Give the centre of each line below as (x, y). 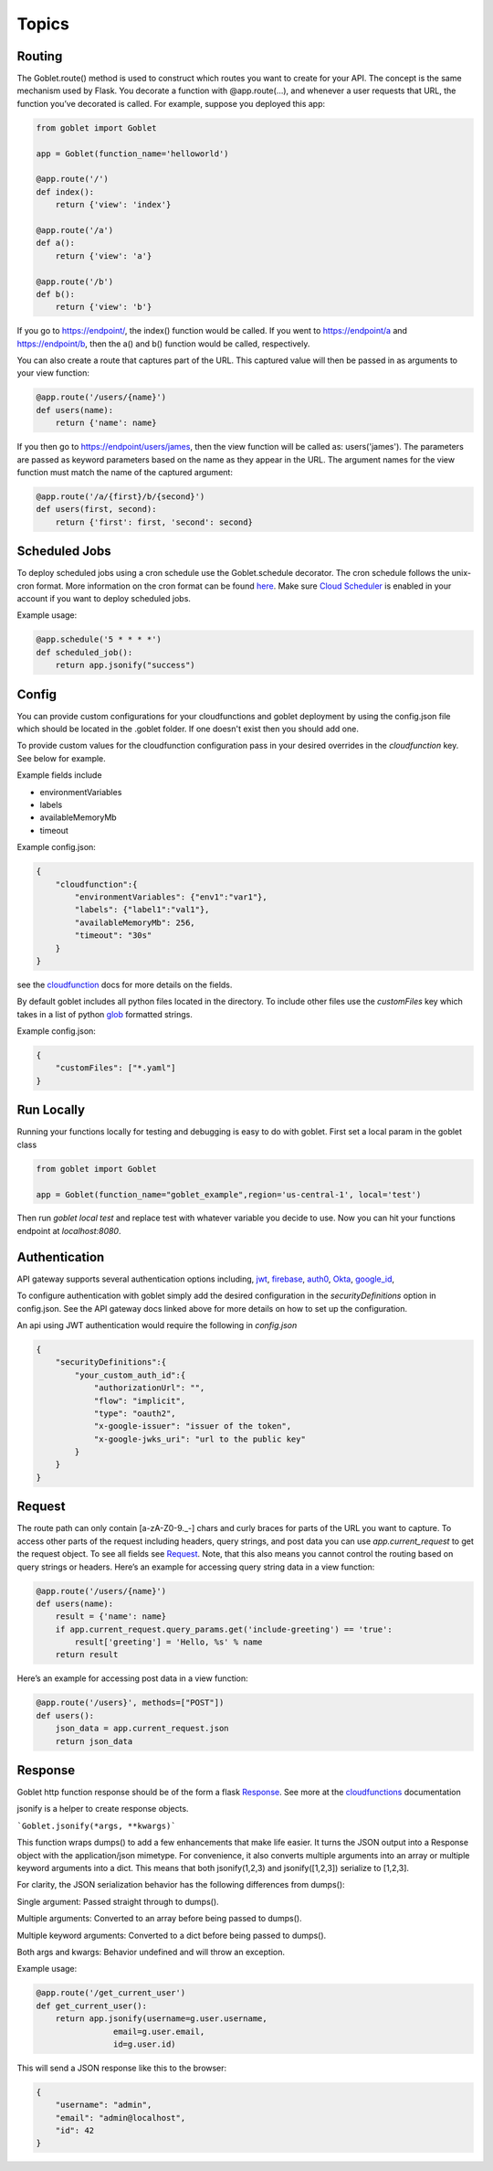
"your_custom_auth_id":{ (130, 1375)
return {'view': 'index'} (113, 205)
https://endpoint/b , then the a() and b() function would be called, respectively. (163, 344)
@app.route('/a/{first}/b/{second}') (121, 496)
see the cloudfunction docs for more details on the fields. (125, 984)
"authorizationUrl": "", (149, 1388)
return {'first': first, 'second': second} (154, 522)
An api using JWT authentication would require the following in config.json (157, 1325)
